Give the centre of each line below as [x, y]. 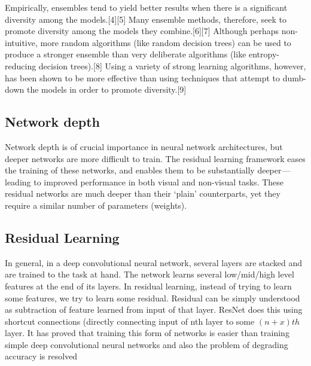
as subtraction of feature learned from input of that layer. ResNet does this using [154, 309]
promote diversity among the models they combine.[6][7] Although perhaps [142, 31]
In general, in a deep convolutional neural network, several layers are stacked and [154, 262]
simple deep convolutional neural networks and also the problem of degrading [147, 344]
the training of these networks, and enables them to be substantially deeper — [148, 170]
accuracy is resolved [41, 356]
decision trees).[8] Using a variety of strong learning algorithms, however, [172, 65]
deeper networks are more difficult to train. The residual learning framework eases [155, 158]
